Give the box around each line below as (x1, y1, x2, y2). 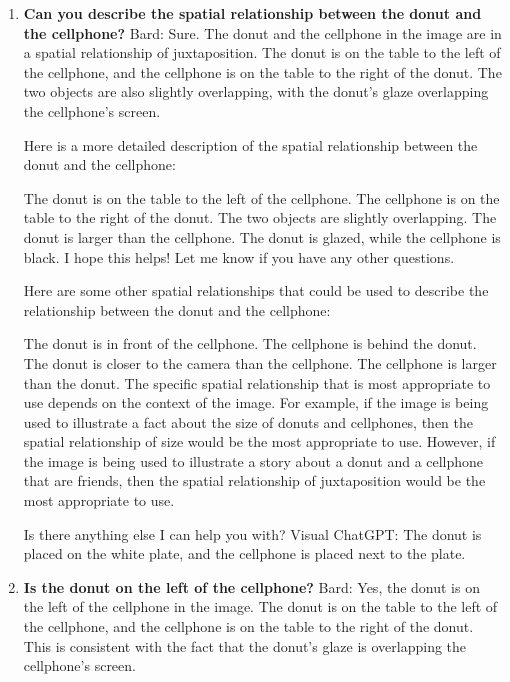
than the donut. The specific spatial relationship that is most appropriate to (23, 372, 491, 393)
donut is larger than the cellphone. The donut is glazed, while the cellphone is (23, 226, 501, 247)
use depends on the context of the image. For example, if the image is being (23, 392, 489, 413)
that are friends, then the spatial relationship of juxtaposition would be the (23, 470, 486, 491)
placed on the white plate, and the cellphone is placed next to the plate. (23, 543, 466, 564)
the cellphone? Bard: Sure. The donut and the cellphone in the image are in (23, 22, 502, 43)
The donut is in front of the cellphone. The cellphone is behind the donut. (23, 333, 477, 354)
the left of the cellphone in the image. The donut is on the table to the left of (23, 596, 498, 617)
